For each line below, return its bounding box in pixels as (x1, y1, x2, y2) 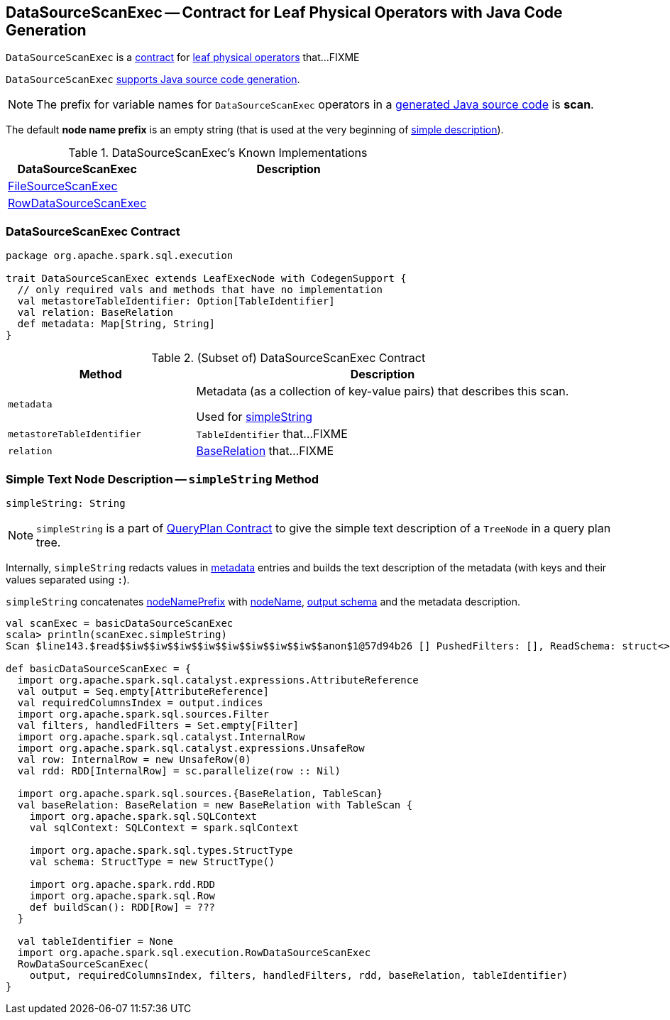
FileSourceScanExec (8, 179, 118, 194)
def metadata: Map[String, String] (17, 318, 216, 330)
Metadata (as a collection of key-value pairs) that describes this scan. (196, 384, 569, 399)
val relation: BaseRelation (17, 307, 174, 319)
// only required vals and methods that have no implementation (17, 284, 383, 296)
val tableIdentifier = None (17, 935, 174, 947)
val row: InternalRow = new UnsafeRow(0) (17, 753, 251, 765)
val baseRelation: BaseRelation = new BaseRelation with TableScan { (17, 799, 413, 811)
